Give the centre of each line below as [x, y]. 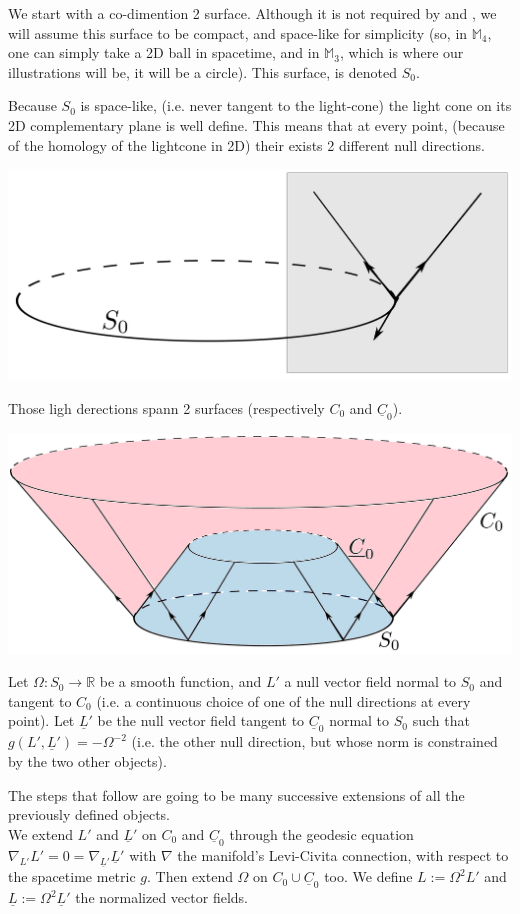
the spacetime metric [72, 876]
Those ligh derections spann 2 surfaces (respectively [166, 407]
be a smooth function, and [180, 681]
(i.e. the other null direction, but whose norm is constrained [314, 741]
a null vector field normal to [370, 681]
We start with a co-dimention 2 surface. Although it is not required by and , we [252, 13]
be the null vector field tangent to [201, 720]
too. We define [368, 876]
